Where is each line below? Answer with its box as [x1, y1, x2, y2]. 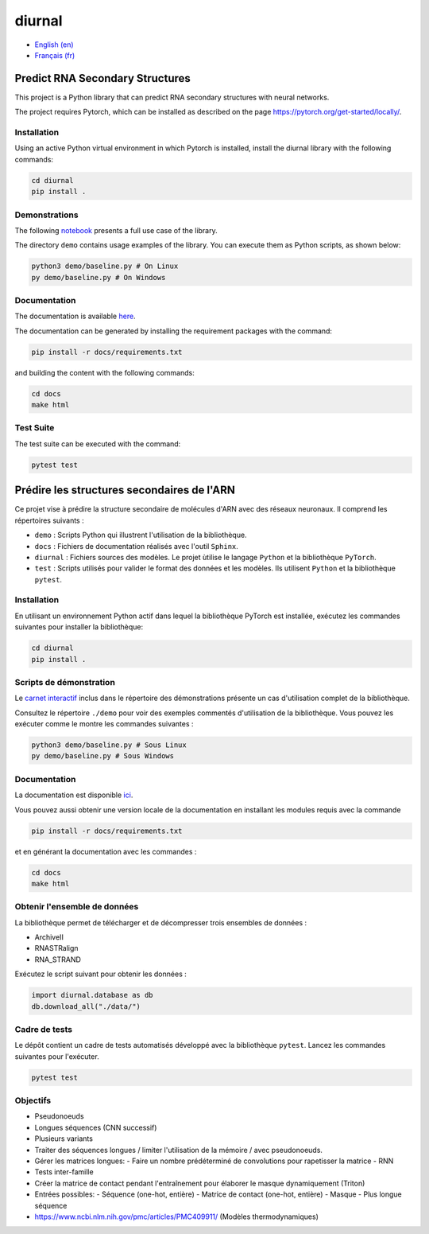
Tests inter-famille [34, 1167, 95, 1177]
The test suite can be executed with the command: [14, 438, 181, 449]
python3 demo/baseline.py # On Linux [31, 262, 179, 271]
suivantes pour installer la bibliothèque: [14, 622, 144, 632]
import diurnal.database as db [31, 991, 154, 1000]
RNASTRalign [34, 944, 79, 953]
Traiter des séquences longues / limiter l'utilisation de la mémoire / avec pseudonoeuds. [34, 1145, 323, 1154]
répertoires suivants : [14, 516, 84, 525]
